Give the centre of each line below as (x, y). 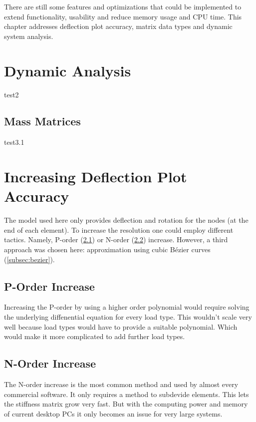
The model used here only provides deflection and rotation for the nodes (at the (126, 220)
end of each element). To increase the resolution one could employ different (119, 229)
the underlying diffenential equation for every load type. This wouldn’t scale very (128, 316)
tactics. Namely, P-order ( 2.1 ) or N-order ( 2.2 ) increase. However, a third (116, 239)
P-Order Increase (49, 286)
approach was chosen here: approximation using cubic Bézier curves (107, 249)
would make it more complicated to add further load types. (95, 336)
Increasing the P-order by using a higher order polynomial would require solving (127, 307)
